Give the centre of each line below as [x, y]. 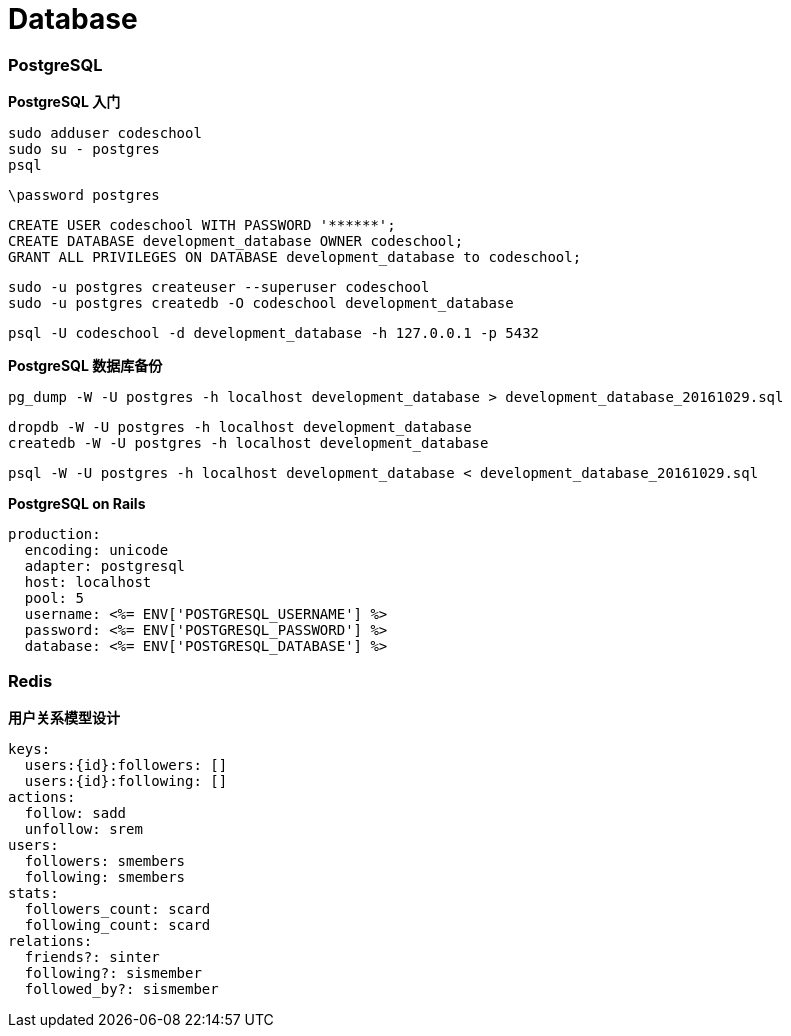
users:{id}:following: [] [126, 780]
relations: [50, 940]
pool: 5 [54, 598]
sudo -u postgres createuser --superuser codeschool [219, 287]
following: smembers [105, 876]
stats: [33, 892]
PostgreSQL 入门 [64, 102]
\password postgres [84, 195]
